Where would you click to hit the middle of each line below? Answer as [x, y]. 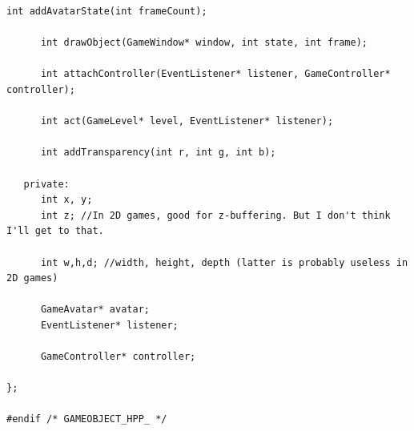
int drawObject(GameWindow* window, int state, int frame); [204, 43]
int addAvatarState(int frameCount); [107, 11]
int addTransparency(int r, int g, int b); [158, 153]
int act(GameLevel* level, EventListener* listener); [187, 121]
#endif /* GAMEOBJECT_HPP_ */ [87, 419]
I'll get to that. [55, 231]
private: [46, 184]
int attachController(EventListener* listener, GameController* [215, 74]
